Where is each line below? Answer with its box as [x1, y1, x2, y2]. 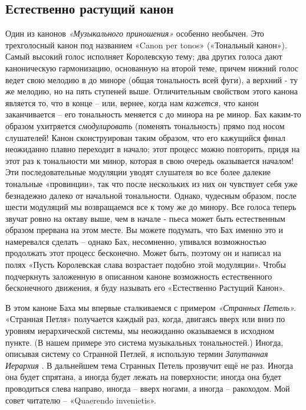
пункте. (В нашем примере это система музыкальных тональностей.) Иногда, [5, 336, 284, 348]
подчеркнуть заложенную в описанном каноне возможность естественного [5, 270, 272, 282]
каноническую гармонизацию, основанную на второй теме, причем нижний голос [5, 61, 298, 74]
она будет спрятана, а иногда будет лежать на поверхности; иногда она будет [5, 370, 282, 383]
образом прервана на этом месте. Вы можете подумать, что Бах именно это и [5, 224, 284, 236]
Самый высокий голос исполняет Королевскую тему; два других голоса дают [5, 50, 282, 63]
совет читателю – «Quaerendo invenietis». [5, 393, 156, 406]
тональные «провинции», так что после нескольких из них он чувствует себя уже [5, 177, 298, 189]
